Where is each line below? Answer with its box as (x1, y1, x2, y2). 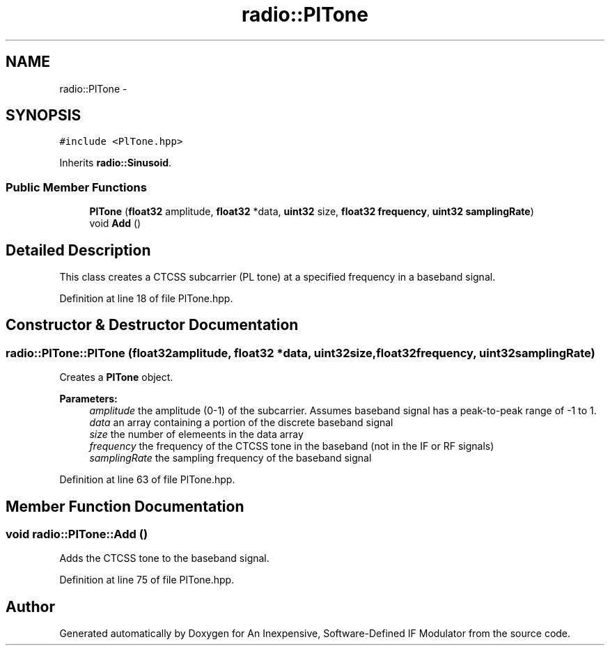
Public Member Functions (6, 180, 147, 194)
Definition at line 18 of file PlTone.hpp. (59, 292, 233, 305)
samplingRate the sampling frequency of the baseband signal (89, 452, 372, 464)
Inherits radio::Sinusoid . (59, 157, 172, 169)
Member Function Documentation (6, 497, 244, 515)
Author (6, 597, 55, 615)
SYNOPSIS (6, 107, 81, 125)
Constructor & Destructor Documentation (6, 316, 299, 334)
